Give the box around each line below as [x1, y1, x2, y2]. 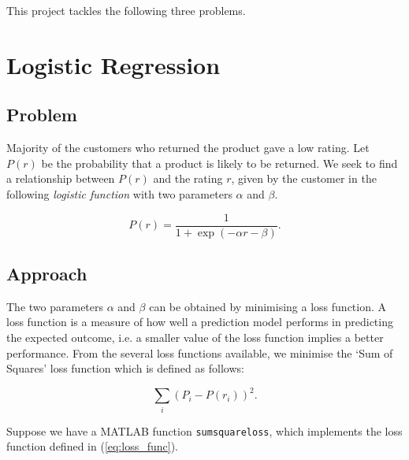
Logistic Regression [6, 48, 221, 80]
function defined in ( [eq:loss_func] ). [6, 438, 178, 454]
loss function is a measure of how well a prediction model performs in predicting [6, 313, 393, 330]
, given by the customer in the [231, 170, 377, 187]
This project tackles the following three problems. [6, 2, 246, 18]
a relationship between [6, 170, 115, 187]
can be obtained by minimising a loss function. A [149, 298, 387, 314]
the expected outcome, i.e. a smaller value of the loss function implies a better [6, 329, 384, 345]
